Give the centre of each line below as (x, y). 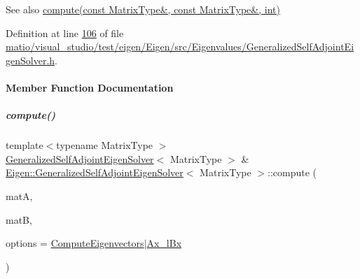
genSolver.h (30, 60)
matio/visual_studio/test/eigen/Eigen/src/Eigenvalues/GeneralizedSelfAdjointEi (180, 46)
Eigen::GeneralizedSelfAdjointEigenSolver (95, 172)
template (25, 145)
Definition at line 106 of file (65, 33)
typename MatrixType (105, 145)
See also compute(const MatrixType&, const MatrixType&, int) (143, 9)
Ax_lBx (164, 243)
